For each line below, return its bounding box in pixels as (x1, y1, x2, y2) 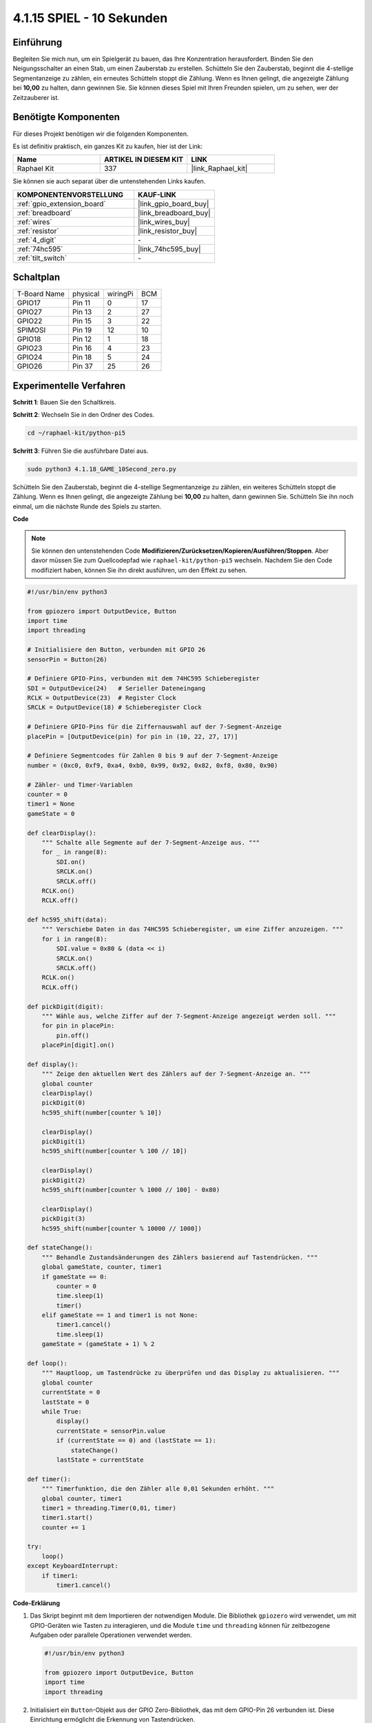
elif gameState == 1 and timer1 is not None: (41, 1312, 198, 1319)
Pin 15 (72, 316, 92, 326)
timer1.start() (41, 1513, 93, 1522)
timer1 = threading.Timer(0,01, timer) (41, 1504, 177, 1512)
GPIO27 (17, 307, 43, 317)
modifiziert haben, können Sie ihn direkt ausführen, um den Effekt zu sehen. (31, 566, 247, 574)
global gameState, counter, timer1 (41, 1263, 162, 1271)
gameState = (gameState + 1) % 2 (41, 1340, 155, 1348)
